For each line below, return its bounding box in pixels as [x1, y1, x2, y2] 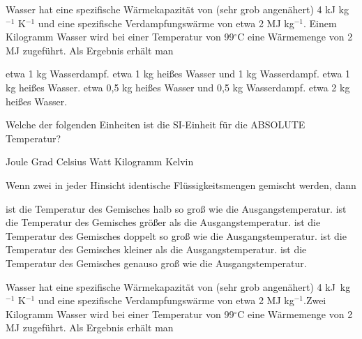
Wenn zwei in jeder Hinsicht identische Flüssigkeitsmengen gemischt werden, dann [6, 177, 356, 192]
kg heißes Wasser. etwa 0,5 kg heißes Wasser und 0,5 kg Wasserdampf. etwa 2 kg [6, 80, 350, 94]
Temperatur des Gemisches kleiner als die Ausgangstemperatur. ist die [6, 242, 307, 257]
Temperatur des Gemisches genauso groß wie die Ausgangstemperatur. [6, 255, 307, 270]
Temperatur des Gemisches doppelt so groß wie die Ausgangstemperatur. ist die [6, 228, 347, 243]
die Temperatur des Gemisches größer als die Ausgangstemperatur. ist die [6, 215, 321, 229]
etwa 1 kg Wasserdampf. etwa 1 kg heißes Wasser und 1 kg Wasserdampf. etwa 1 [6, 66, 351, 81]
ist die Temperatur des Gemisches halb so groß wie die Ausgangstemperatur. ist [6, 201, 347, 216]
